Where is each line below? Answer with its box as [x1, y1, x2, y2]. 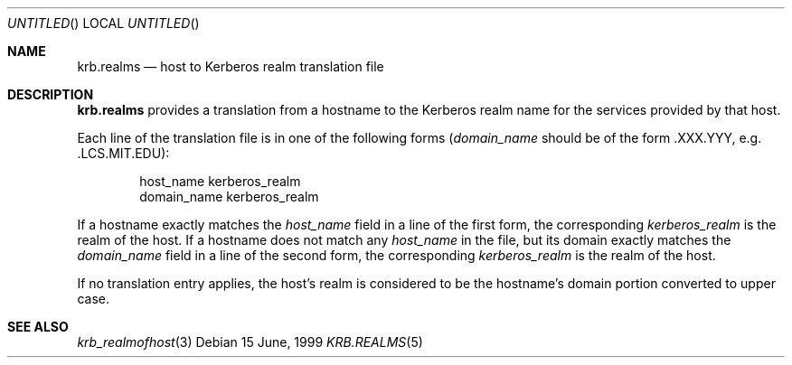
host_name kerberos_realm [139, 173, 301, 189]
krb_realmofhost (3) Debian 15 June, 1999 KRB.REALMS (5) [77, 334, 423, 350]
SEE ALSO [7, 319, 69, 334]
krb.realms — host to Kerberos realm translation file [77, 59, 384, 74]
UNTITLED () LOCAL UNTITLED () [7, 15, 200, 31]
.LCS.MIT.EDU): [77, 145, 170, 161]
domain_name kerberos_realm [139, 189, 319, 204]
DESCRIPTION [7, 87, 94, 102]
